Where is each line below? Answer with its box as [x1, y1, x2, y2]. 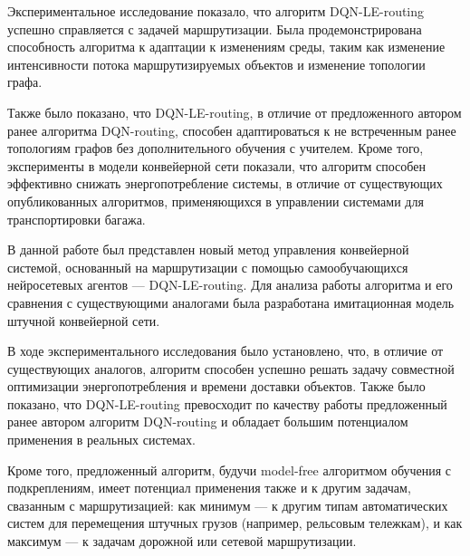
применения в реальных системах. [7, 430, 196, 449]
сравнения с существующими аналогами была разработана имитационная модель [7, 292, 455, 312]
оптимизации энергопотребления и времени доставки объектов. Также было [7, 377, 426, 396]
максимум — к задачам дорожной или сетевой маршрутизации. [7, 532, 357, 551]
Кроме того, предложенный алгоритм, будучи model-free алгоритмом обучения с [7, 460, 452, 479]
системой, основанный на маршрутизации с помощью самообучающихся [7, 257, 408, 276]
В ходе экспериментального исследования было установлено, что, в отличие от [7, 341, 444, 360]
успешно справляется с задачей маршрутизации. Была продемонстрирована [7, 19, 422, 38]
